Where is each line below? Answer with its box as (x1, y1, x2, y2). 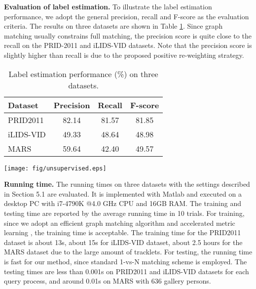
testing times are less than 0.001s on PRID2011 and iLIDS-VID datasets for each (4, 266, 249, 276)
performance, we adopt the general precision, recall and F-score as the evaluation (4, 11, 249, 21)
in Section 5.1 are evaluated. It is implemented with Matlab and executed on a (4, 188, 242, 199)
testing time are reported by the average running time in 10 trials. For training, (4, 208, 245, 218)
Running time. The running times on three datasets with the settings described (4, 179, 250, 189)
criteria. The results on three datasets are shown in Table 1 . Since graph (4, 21, 223, 31)
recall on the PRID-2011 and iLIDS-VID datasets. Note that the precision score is (4, 40, 252, 50)
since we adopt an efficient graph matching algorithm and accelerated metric (4, 217, 235, 228)
